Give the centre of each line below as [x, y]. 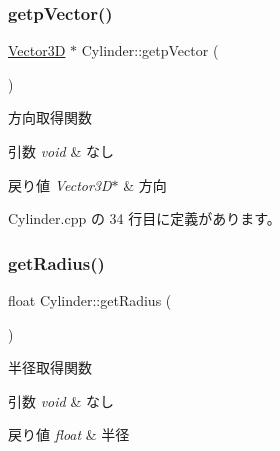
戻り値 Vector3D [60, 184]
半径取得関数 [50, 367]
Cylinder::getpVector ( [150, 50]
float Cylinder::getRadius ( [90, 300]
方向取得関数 [50, 117]
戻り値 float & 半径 [69, 434]
